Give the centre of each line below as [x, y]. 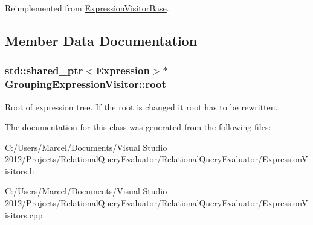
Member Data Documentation [101, 40]
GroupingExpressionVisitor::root [86, 84]
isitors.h [20, 170]
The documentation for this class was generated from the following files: [138, 127]
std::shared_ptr [44, 70]
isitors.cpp [24, 214]
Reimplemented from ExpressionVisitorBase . [87, 8]
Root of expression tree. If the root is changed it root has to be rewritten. [141, 106]
